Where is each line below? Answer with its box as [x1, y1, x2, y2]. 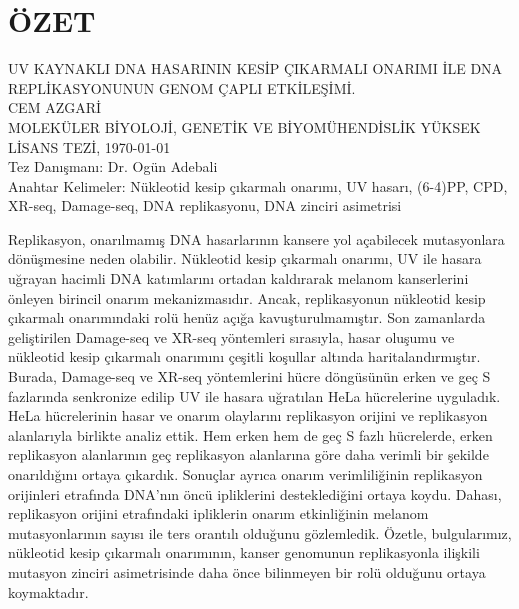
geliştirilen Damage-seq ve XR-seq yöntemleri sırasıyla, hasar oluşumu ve [8, 326, 455, 347]
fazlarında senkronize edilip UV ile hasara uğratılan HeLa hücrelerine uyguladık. [8, 385, 501, 406]
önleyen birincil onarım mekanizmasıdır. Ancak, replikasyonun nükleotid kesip [8, 287, 486, 308]
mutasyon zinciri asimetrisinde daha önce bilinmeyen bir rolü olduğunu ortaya [8, 561, 486, 582]
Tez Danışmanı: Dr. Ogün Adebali [8, 156, 218, 177]
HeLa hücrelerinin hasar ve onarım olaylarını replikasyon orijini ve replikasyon [8, 405, 488, 426]
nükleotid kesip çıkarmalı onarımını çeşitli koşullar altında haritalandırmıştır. [8, 346, 481, 367]
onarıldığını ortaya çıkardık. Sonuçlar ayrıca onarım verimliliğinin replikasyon [8, 464, 483, 484]
